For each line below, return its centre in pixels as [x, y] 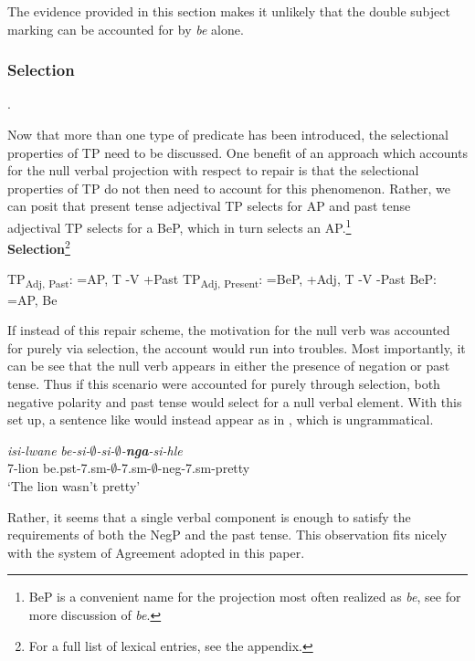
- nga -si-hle [152, 450]
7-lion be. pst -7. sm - [59, 468]
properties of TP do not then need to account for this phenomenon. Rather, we [229, 188]
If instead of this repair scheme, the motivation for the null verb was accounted [229, 330]
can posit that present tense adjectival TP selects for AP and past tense [209, 206]
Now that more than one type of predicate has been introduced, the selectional [228, 134]
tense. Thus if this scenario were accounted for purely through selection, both [224, 383]
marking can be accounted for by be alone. [126, 29]
